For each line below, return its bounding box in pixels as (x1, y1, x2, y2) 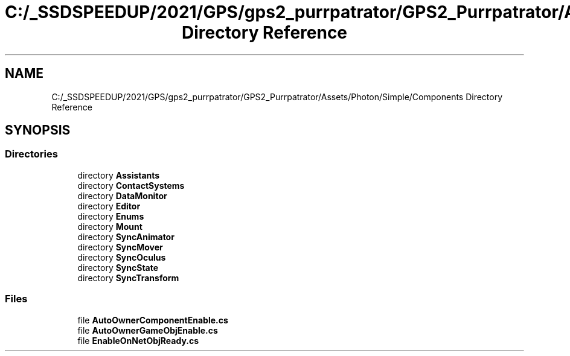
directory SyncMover (77, 241, 163, 252)
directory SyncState (77, 262, 159, 273)
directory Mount (77, 221, 142, 232)
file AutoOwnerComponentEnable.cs (77, 314, 228, 325)
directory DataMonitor (77, 190, 167, 201)
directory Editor (77, 200, 141, 211)
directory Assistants (77, 170, 160, 180)
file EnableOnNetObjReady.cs (77, 335, 199, 346)
